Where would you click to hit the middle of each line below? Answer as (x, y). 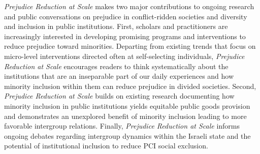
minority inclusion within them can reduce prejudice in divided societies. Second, (130, 86)
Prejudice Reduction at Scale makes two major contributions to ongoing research (129, 6)
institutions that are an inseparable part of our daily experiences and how (119, 76)
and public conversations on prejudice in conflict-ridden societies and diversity (126, 16)
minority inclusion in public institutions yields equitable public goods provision (127, 105)
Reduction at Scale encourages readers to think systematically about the (116, 66)
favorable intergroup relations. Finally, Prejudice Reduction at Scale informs (122, 126)
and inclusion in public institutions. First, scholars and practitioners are (116, 26)
